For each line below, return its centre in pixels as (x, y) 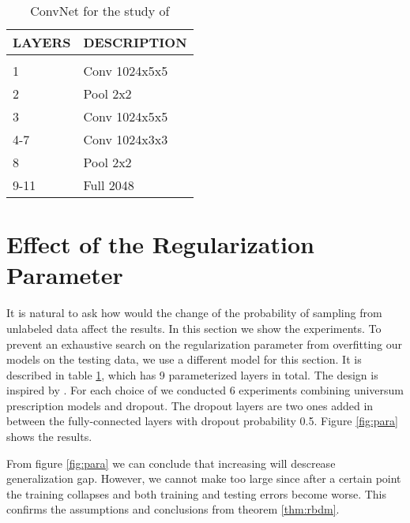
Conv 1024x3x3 (126, 139)
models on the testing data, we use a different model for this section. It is (184, 359)
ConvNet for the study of (100, 11)
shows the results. (49, 437)
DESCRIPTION (135, 42)
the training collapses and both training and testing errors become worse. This (196, 493)
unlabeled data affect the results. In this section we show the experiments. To (194, 328)
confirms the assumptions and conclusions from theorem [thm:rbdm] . (173, 509)
